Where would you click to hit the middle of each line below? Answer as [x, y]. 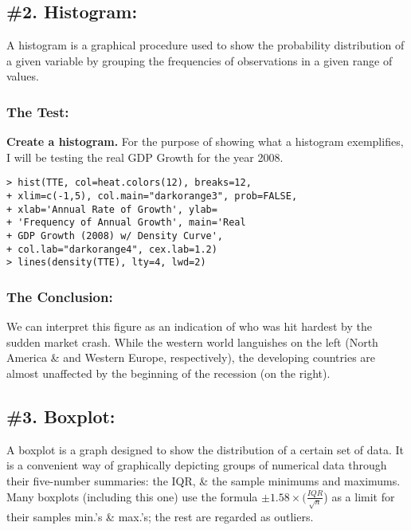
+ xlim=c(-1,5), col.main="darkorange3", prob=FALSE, [152, 196]
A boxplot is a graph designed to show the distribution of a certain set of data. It [205, 449]
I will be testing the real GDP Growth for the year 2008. [145, 157]
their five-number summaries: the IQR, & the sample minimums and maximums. [204, 480]
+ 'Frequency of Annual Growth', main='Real [126, 223]
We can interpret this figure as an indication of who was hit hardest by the [189, 326]
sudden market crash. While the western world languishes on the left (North [192, 342]
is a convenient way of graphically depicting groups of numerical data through [197, 465]
